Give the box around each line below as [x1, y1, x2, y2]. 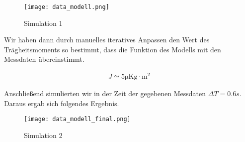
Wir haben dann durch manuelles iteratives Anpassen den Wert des [4, 34, 210, 45]
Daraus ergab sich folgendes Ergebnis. [4, 98, 119, 108]
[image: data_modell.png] [24, 3, 109, 10]
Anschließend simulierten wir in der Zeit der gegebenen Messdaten [4, 88, 206, 99]
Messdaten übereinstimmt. [4, 54, 84, 64]
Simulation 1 [24, 17, 63, 28]
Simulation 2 [24, 130, 63, 140]
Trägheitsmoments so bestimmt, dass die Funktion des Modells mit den [4, 44, 221, 54]
